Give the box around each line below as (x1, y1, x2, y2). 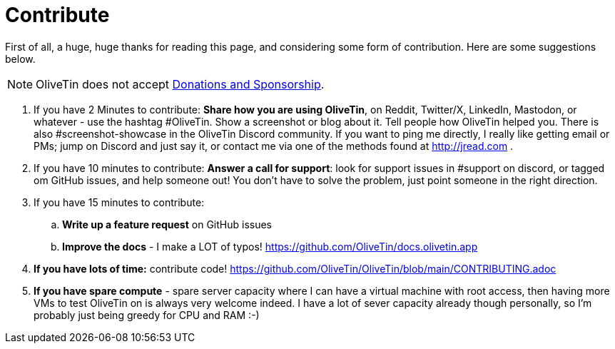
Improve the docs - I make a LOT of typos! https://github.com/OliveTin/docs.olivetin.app (62, 240, 478, 253)
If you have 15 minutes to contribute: (34, 196, 205, 208)
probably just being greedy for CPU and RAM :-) (34, 308, 260, 321)
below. (5, 52, 36, 65)
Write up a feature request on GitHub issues (62, 218, 272, 231)
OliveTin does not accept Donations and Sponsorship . (36, 76, 325, 91)
